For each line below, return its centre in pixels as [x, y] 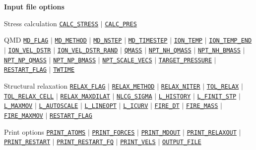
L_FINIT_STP [217, 96]
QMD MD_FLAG [26, 40]
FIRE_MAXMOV [24, 116]
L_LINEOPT [100, 106]
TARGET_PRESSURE [185, 60]
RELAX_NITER [181, 86]
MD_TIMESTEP [148, 41]
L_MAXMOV [18, 106]
